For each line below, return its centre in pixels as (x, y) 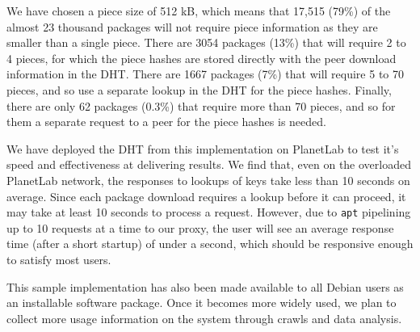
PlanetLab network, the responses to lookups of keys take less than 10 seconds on (208, 180)
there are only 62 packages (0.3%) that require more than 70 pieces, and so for (201, 105)
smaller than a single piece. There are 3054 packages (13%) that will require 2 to (206, 42)
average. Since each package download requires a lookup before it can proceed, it (206, 196)
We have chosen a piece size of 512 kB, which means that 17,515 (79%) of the (199, 11)
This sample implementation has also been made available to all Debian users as (205, 286)
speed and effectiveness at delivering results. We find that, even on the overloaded (209, 164)
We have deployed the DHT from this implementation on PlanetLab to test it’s (203, 148)
